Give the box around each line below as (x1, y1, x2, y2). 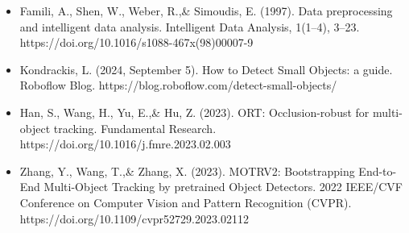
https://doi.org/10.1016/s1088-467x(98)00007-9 (19, 34, 254, 51)
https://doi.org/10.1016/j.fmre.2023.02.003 (19, 135, 231, 152)
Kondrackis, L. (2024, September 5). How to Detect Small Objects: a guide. (19, 60, 393, 77)
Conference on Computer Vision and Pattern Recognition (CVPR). (19, 193, 352, 210)
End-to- (358, 162, 397, 179)
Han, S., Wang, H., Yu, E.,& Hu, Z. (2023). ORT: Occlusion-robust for (19, 103, 370, 120)
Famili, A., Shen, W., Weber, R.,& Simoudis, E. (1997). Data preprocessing (19, 2, 393, 19)
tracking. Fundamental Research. (53, 119, 217, 136)
